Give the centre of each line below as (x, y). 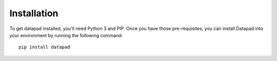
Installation (34, 13)
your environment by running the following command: (66, 35)
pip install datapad (44, 47)
